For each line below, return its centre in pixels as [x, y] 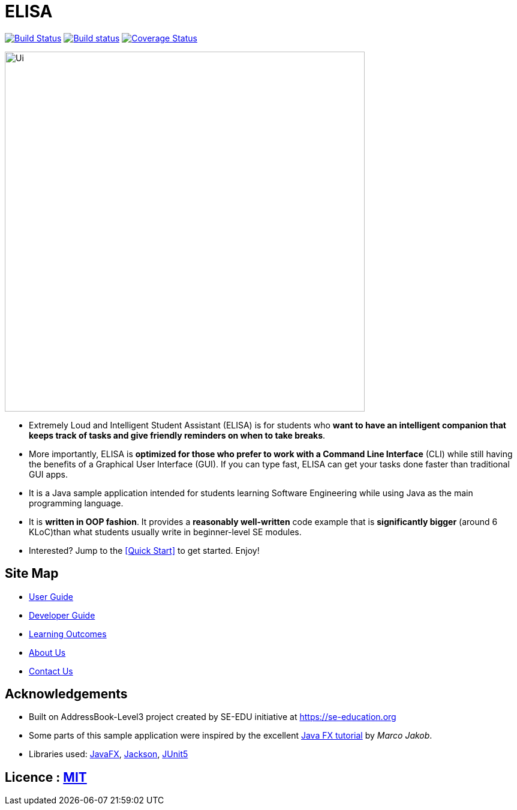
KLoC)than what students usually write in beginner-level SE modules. [165, 532]
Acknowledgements [66, 694]
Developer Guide [62, 615]
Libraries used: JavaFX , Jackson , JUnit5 [109, 754]
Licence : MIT [46, 777]
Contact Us [51, 671]
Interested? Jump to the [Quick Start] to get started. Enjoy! [144, 550]
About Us [47, 652]
